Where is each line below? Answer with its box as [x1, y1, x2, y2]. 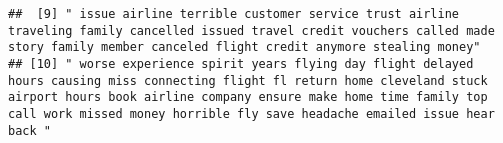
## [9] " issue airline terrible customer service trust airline [8, 7, 460, 21]
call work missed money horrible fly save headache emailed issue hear [8, 106, 495, 121]
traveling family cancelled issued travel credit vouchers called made [8, 23, 495, 38]
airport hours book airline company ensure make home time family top [8, 90, 488, 105]
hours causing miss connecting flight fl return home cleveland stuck [8, 73, 488, 88]
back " [8, 123, 51, 138]
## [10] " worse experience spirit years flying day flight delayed [8, 56, 474, 71]
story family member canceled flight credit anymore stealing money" [8, 40, 481, 55]
